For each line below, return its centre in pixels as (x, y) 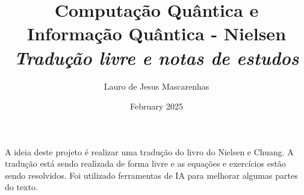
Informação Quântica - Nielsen (157, 33)
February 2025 (157, 106)
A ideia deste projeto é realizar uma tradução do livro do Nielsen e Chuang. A (149, 151)
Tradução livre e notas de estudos (157, 57)
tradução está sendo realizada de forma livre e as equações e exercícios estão (145, 163)
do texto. (21, 187)
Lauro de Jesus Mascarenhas (157, 86)
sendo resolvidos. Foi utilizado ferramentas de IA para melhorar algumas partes (151, 175)
